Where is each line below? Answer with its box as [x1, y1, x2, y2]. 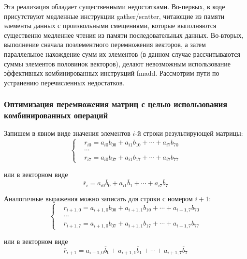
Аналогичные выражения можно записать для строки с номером [4, 193, 193, 203]
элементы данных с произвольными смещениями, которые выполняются [4, 20, 217, 31]
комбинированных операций [4, 109, 108, 121]
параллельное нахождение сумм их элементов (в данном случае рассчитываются [4, 49, 240, 59]
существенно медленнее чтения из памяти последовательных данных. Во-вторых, [4, 30, 244, 40]
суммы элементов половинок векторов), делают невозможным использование [4, 58, 231, 68]
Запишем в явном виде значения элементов [4, 128, 131, 138]
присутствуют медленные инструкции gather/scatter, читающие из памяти [4, 11, 225, 21]
